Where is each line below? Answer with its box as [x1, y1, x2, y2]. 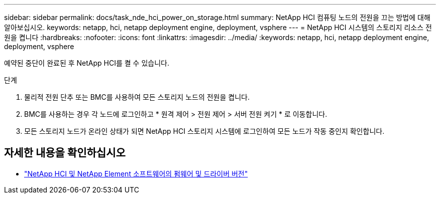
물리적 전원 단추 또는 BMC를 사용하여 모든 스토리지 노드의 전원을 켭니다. [24, 93, 250, 101]
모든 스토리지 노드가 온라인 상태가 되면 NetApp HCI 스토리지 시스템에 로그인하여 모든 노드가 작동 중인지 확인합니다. [24, 127, 385, 135]
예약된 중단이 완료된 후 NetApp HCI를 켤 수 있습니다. [4, 59, 169, 67]
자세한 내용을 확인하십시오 [4, 146, 126, 159]
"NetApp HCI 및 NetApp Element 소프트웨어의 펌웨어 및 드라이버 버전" [24, 169, 248, 178]
